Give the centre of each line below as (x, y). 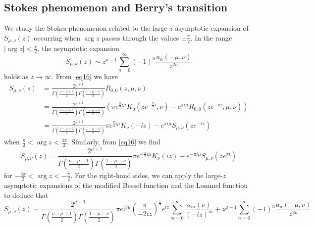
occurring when (57, 37)
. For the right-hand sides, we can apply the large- (147, 175)
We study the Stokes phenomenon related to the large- (87, 28)
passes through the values (140, 37)
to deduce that (26, 195)
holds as (16, 76)
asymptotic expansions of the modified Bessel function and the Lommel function (126, 185)
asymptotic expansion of (212, 28)
